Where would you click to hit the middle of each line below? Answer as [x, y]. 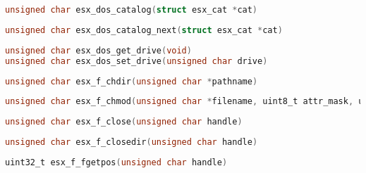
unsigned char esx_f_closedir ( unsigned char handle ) [132, 142]
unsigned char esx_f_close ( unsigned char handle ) [124, 122]
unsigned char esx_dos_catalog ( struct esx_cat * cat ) [132, 10]
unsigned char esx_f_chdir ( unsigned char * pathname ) [132, 81]
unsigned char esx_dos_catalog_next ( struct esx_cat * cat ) [144, 30]
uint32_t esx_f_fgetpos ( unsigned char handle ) [116, 162]
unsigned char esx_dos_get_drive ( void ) [98, 50]
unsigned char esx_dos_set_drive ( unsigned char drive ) [136, 61]
